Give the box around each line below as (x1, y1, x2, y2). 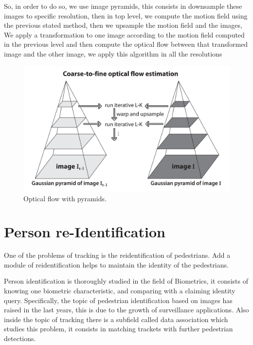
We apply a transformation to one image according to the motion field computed (4, 29, 245, 39)
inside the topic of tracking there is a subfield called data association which (4, 314, 228, 324)
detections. (4, 333, 36, 343)
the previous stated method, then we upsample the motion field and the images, (4, 20, 242, 30)
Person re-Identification (4, 222, 165, 242)
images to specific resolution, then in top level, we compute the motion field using (4, 10, 248, 20)
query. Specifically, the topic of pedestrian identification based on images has (4, 295, 233, 305)
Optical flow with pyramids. (23, 193, 107, 203)
